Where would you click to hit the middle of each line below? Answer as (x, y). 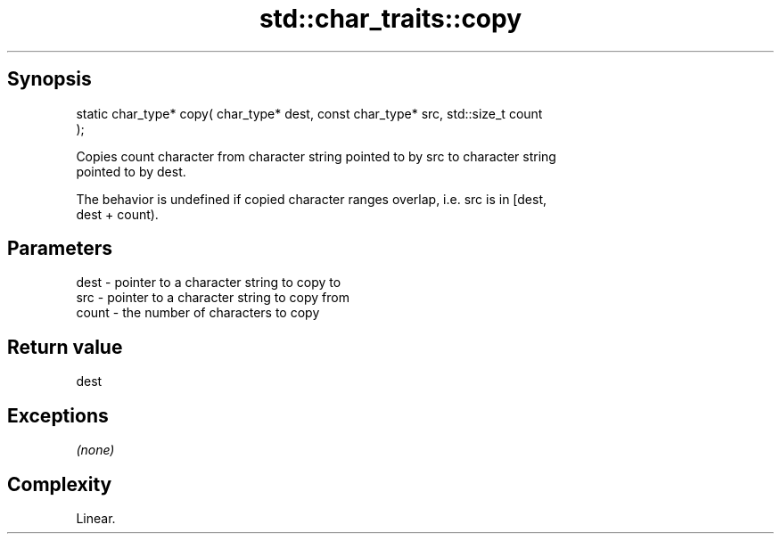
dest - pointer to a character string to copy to (209, 283)
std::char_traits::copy (390, 19)
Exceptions (58, 415)
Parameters (60, 249)
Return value (65, 347)
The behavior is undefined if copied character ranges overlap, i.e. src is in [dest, (312, 199)
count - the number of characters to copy (198, 313)
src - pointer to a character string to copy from (213, 298)
